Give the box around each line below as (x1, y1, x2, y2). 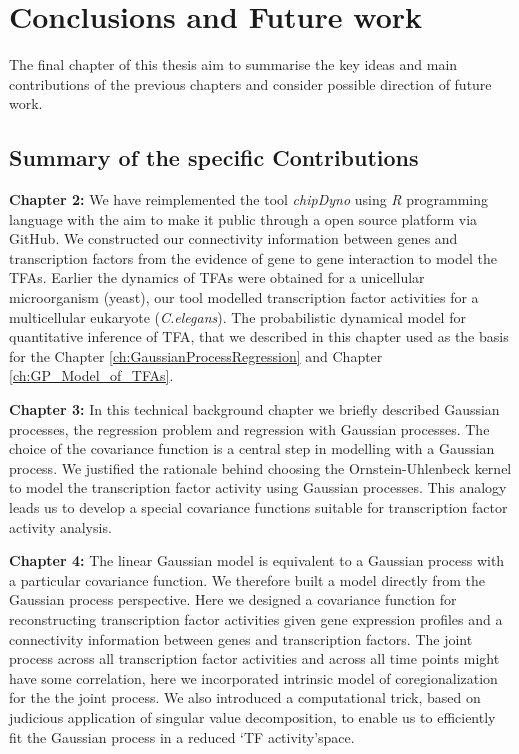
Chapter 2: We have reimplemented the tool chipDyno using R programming (9, 189, 488, 210)
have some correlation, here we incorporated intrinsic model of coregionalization (9, 667, 498, 688)
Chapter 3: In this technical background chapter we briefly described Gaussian (9, 399, 500, 420)
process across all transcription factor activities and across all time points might (9, 648, 500, 669)
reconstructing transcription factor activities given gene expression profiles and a (9, 608, 503, 629)
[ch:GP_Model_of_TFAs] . (9, 365, 174, 386)
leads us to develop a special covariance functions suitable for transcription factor (9, 497, 508, 518)
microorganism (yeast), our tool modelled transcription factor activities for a (9, 287, 479, 308)
